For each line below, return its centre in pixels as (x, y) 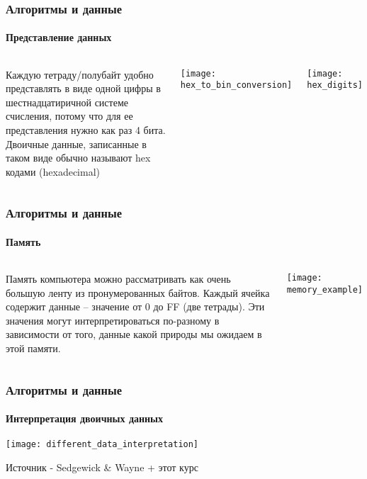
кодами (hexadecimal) (53, 171)
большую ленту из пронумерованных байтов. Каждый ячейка (138, 292)
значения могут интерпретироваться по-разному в (113, 320)
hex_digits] (335, 85)
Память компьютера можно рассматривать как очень (118, 279)
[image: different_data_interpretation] (102, 445)
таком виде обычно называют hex (78, 158)
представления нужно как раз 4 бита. (86, 130)
